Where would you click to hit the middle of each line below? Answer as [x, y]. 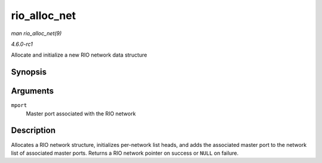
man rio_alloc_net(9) [36, 33]
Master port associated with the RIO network [81, 114]
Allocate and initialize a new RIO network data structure [79, 55]
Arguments [32, 91]
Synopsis [29, 72]
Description [33, 131]
